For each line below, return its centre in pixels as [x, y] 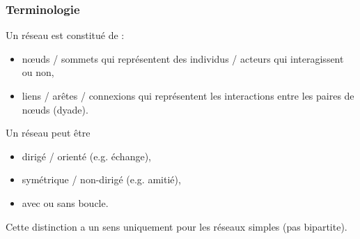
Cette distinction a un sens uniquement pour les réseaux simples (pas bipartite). [177, 226]
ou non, [38, 72]
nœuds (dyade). [55, 109]
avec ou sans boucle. [65, 202]
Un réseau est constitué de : [65, 35]
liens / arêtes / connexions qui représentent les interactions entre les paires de [188, 95]
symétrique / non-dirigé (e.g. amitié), [101, 179]
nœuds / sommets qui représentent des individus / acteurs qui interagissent [183, 58]
